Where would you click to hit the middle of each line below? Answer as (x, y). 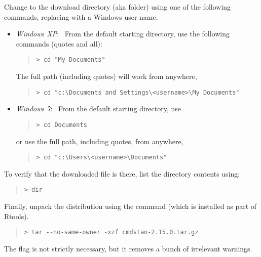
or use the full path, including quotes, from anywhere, (100, 141)
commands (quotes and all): (59, 43)
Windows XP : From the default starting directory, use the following (123, 34)
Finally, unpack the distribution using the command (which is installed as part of (130, 206)
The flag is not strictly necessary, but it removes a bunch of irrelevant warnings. (128, 248)
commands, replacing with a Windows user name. (81, 16)
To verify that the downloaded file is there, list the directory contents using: (122, 173)
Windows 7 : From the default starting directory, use (99, 109)
